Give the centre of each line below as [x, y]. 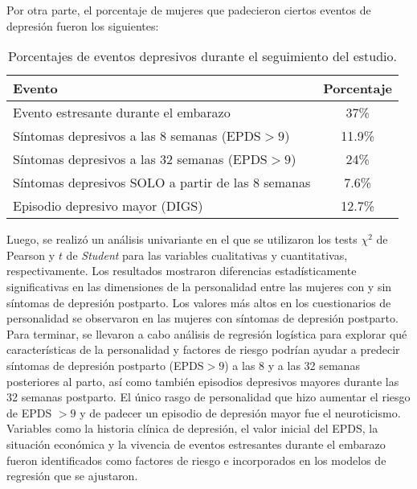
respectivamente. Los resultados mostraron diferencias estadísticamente [182, 271]
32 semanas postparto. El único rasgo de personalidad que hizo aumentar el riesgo [208, 397]
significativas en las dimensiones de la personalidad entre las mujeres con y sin [199, 286]
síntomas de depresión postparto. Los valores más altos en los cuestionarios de [199, 302]
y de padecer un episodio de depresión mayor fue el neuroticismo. [240, 412]
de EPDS [29, 412]
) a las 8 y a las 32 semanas [292, 365]
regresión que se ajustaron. [72, 476]
